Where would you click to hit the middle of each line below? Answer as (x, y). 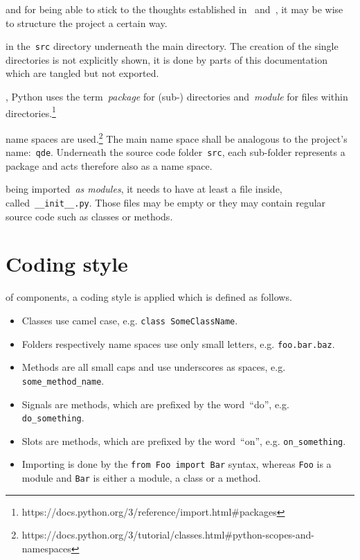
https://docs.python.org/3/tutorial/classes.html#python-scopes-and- (168, 535)
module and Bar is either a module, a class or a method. (141, 478)
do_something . (53, 418)
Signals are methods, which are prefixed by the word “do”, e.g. (155, 404)
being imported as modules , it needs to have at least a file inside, (144, 189)
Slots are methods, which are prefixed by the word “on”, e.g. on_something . (184, 440)
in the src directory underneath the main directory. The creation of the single (172, 46)
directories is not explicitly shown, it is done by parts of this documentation (166, 59)
